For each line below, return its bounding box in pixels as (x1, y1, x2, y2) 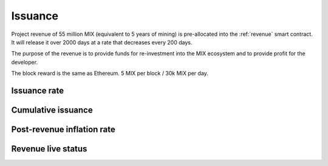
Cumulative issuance (11, 105, 94, 115)
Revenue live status (11, 144, 87, 154)
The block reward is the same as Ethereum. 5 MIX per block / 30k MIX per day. (11, 70, 209, 77)
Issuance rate (11, 85, 64, 95)
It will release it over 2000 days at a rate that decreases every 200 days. (11, 38, 193, 46)
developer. (11, 58, 38, 66)
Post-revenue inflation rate (11, 124, 115, 134)
